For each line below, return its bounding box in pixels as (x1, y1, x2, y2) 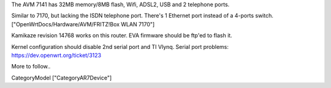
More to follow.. (11, 63, 51, 70)
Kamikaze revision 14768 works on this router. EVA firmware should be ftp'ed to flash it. (11, 32, 232, 39)
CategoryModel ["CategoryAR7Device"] (11, 74, 112, 81)
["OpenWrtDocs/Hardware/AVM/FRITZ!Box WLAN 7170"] (11, 20, 155, 28)
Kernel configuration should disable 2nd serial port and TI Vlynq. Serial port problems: (11, 43, 229, 50)
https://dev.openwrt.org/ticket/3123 (11, 51, 101, 59)
